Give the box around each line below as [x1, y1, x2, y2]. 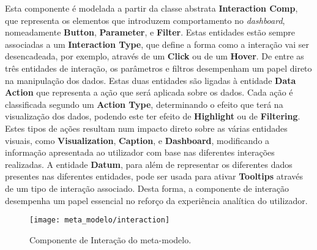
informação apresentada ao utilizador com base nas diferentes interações [5, 146, 275, 159]
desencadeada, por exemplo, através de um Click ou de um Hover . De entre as [5, 50, 304, 63]
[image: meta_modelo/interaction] [29, 216, 170, 225]
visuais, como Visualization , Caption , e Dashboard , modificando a [5, 134, 270, 146]
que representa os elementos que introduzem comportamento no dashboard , [5, 13, 285, 26]
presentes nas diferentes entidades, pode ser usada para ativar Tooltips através [5, 170, 304, 183]
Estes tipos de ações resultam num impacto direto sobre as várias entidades [5, 121, 288, 134]
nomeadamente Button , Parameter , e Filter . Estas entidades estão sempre [5, 26, 296, 39]
